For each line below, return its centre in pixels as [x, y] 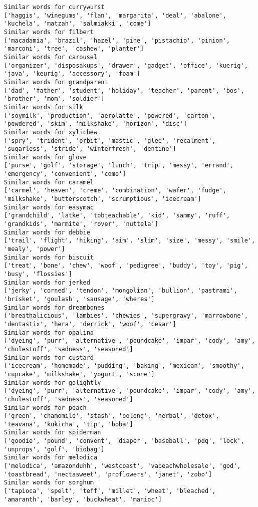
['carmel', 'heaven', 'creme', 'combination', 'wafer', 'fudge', [115, 191]
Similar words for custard [49, 357]
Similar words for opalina [49, 332]
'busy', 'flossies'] [38, 274]
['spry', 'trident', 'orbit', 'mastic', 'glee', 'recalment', [110, 141]
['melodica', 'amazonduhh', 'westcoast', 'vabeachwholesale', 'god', [122, 466]
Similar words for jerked [47, 282]
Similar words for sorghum [49, 483]
